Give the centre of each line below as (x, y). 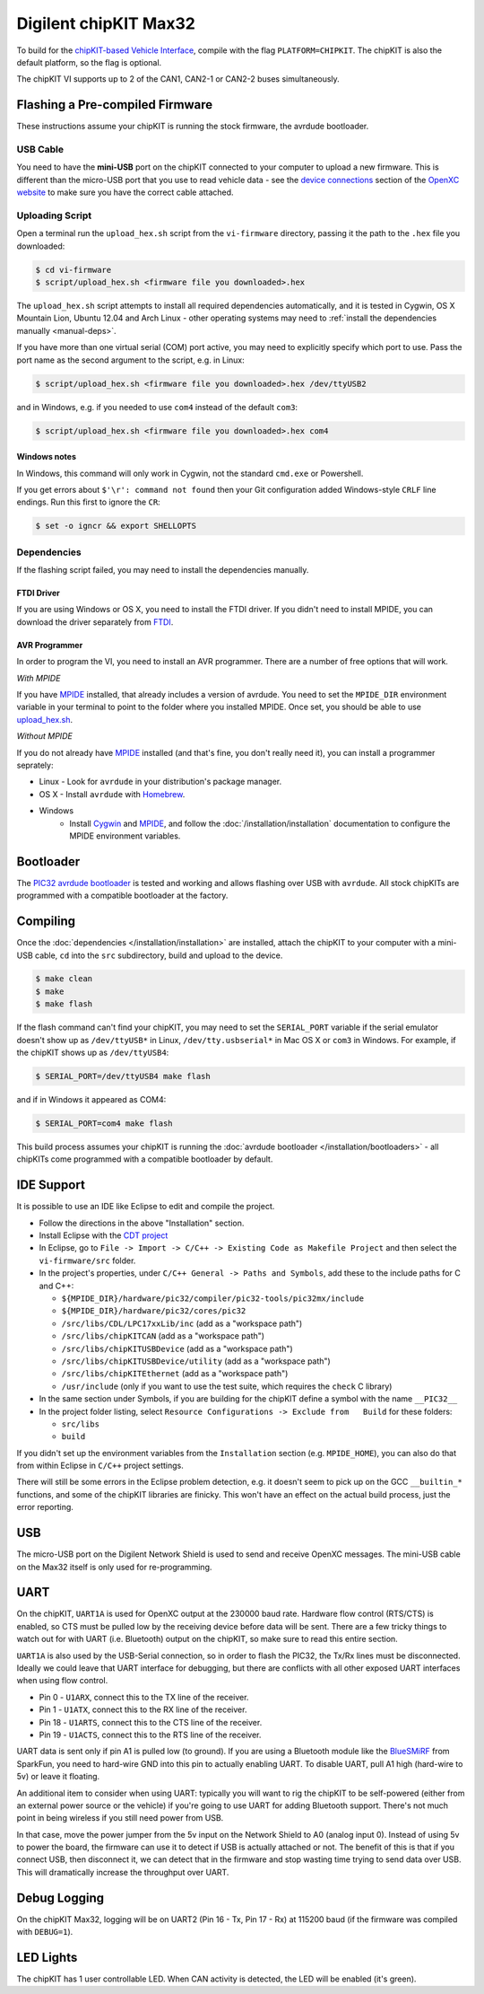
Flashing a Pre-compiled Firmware (115, 105)
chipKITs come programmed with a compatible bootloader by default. (145, 1159)
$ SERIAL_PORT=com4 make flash (104, 1123)
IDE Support (51, 1185)
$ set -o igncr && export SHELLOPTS (116, 526)
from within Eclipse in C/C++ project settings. (100, 1466)
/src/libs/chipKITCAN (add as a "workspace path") (163, 1336)
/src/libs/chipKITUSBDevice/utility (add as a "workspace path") (196, 1361)
